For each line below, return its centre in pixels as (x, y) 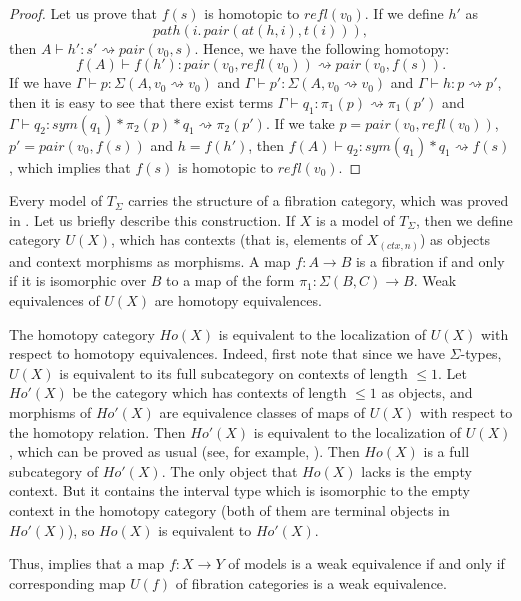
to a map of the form (230, 280)
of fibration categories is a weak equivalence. (311, 582)
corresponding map (67, 582)
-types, (481, 353)
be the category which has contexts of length (209, 392)
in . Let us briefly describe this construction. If (152, 219)
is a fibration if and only (430, 260)
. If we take (300, 122)
